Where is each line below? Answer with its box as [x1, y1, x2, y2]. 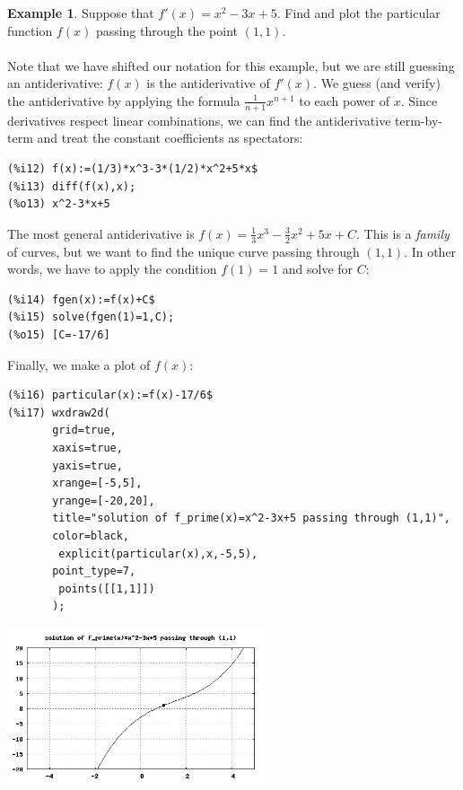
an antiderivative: [7, 74, 103, 92]
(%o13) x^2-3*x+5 [7, 197, 110, 211]
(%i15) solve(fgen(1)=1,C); [7, 311, 175, 324]
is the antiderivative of [146, 74, 270, 92]
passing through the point [95, 21, 238, 39]
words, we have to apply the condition [7, 259, 217, 278]
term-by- [395, 110, 442, 129]
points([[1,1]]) [58, 582, 155, 595]
